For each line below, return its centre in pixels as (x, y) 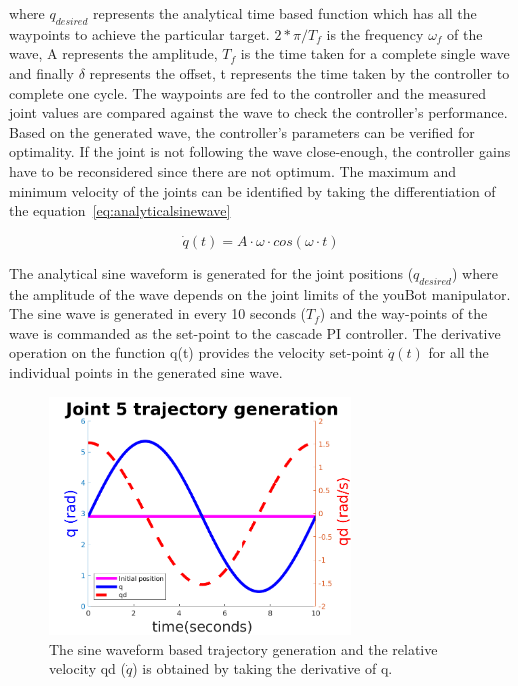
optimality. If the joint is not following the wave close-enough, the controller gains (260, 151)
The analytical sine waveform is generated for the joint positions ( (211, 272)
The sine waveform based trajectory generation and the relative (243, 648)
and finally (41, 72)
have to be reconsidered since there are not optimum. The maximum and (233, 170)
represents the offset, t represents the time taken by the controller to (299, 72)
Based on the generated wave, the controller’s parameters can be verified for (242, 131)
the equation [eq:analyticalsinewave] (120, 210)
